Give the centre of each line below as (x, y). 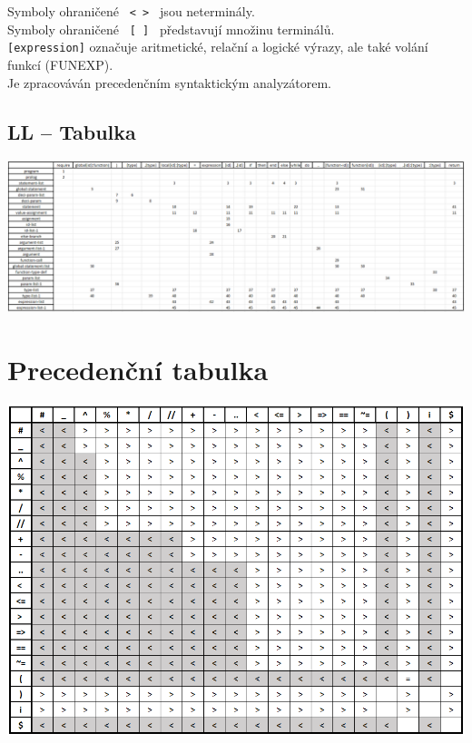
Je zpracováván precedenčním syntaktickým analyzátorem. (169, 82)
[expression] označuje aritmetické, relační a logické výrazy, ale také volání (218, 47)
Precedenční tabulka (138, 369)
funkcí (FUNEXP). (60, 64)
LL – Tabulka (72, 131)
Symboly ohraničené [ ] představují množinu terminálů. (171, 29)
